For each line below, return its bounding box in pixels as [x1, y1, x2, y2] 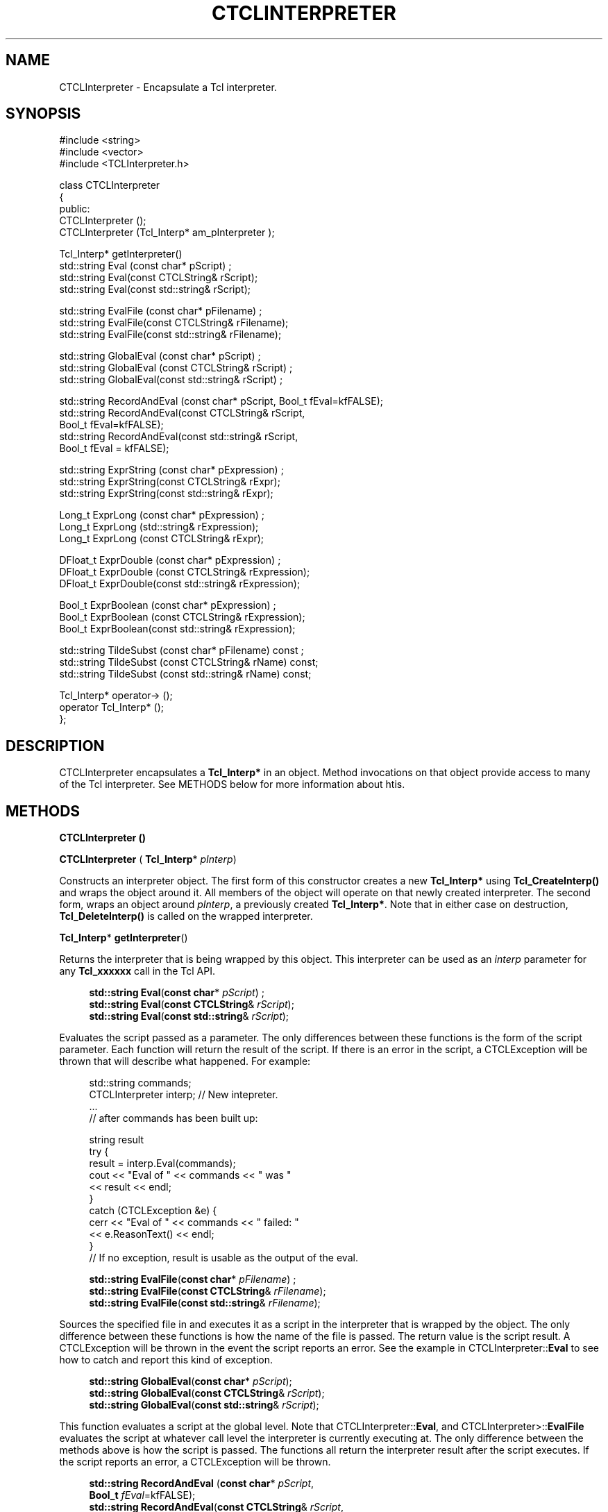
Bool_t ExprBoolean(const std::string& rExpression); [59, 623, 296, 635]
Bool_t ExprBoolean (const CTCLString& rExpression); [59, 611, 305, 623]
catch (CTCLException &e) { [89, 1204, 217, 1217]
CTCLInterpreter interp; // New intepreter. [89, 1089, 278, 1101]
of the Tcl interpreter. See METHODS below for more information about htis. [59, 778, 405, 791]
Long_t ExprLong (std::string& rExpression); [59, 521, 259, 533]
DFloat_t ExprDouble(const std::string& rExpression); [59, 578, 301, 590]
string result [89, 1134, 144, 1146]
